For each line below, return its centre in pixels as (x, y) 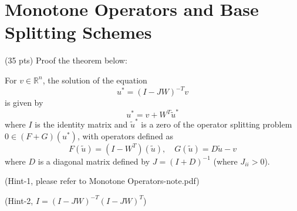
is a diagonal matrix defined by (94, 161)
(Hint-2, (19, 200)
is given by (24, 102)
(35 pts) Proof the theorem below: (66, 60)
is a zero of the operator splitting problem (217, 124)
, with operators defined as (125, 135)
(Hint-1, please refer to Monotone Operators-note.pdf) (102, 181)
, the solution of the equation (95, 80)
